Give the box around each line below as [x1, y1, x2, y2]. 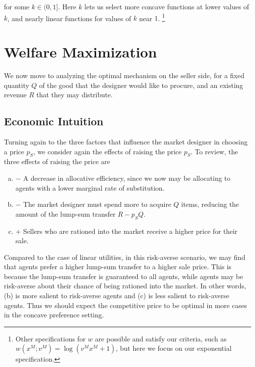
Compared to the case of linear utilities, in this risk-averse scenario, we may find [4, 252, 246, 262]
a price [4, 146, 25, 156]
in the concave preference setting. [4, 310, 104, 320]
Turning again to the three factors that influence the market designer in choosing [4, 136, 248, 146]
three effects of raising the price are [4, 156, 110, 167]
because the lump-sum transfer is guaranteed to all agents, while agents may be [4, 271, 243, 281]
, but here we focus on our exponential [116, 343, 232, 353]
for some [4, 1, 29, 11]
